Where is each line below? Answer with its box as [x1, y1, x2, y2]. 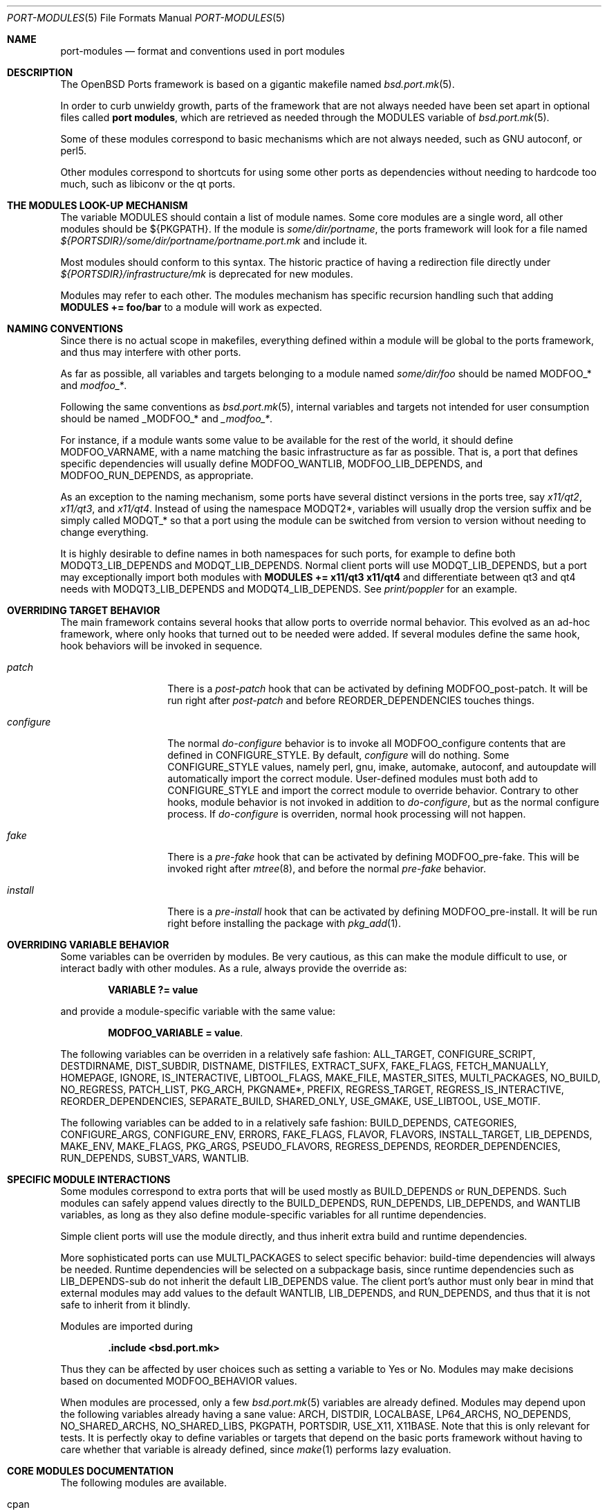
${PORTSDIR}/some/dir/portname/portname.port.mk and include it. [60, 235, 368, 246]
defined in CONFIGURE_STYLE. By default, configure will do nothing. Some [167, 749, 510, 761]
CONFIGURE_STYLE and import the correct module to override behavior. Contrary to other [167, 784, 579, 796]
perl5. [60, 145, 86, 156]
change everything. [60, 526, 149, 538]
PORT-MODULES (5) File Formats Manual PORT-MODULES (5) [7, 12, 286, 24]
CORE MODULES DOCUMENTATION [7, 1465, 174, 1477]
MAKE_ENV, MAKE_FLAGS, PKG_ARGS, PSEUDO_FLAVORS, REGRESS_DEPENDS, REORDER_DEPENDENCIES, [60, 1140, 561, 1152]
